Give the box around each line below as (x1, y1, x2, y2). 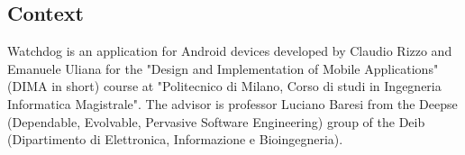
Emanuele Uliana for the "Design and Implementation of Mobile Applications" (7, 59, 439, 77)
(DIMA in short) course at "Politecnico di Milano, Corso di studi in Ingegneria (7, 77, 442, 96)
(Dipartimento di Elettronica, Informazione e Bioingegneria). (7, 130, 343, 149)
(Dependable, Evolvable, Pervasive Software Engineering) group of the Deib (7, 112, 425, 131)
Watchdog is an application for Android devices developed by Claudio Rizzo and (7, 41, 452, 60)
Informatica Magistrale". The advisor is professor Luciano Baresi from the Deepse (7, 94, 458, 113)
